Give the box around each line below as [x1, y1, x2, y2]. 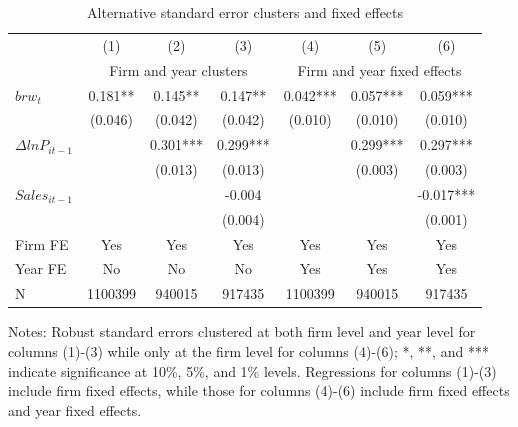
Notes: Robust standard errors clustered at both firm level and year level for [8, 321, 476, 342]
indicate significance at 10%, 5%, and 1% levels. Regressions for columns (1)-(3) [8, 360, 497, 381]
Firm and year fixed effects [297, 59, 462, 80]
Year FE [15, 258, 67, 279]
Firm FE [15, 233, 69, 254]
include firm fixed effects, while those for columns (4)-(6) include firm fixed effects [8, 380, 510, 401]
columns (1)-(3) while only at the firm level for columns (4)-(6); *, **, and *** [8, 340, 489, 361]
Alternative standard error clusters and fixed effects [87, 2, 404, 22]
